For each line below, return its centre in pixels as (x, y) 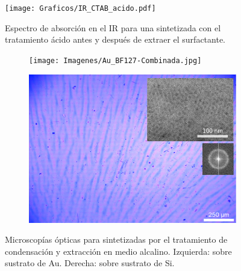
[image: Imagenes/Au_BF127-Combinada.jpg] (115, 60)
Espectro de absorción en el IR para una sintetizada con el (113, 27)
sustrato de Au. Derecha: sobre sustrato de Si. (90, 263)
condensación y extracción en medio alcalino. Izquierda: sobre (118, 251)
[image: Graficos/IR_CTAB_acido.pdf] (80, 8)
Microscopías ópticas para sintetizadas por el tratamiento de (116, 239)
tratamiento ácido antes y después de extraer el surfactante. (115, 39)
